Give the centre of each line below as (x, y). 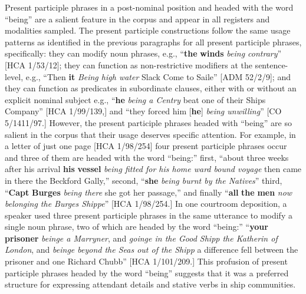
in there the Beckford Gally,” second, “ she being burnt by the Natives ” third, (144, 180)
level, (14, 76)
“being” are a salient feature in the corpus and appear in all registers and (137, 19)
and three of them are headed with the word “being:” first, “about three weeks (147, 157)
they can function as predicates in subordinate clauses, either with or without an (151, 88)
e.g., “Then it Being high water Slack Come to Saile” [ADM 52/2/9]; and (158, 76)
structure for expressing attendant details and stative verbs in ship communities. (150, 284)
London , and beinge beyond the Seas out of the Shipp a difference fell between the (152, 250)
